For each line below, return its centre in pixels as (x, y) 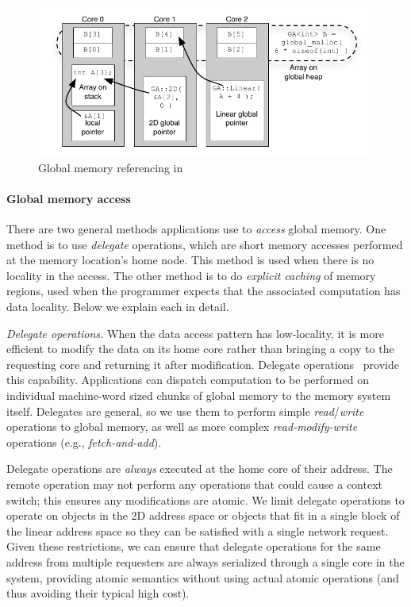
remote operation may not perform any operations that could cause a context (195, 484)
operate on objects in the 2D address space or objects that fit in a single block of (203, 515)
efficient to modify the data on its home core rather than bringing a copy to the (200, 349)
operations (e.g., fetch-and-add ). (84, 442)
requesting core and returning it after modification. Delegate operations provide (203, 364)
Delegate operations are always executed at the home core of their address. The (200, 469)
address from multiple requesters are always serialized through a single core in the (205, 561)
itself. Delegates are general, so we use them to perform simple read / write (185, 411)
